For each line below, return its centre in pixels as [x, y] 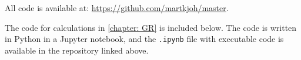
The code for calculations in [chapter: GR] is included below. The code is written [151, 27]
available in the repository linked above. [77, 50]
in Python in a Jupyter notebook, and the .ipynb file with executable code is [144, 39]
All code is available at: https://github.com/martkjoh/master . [117, 8]
